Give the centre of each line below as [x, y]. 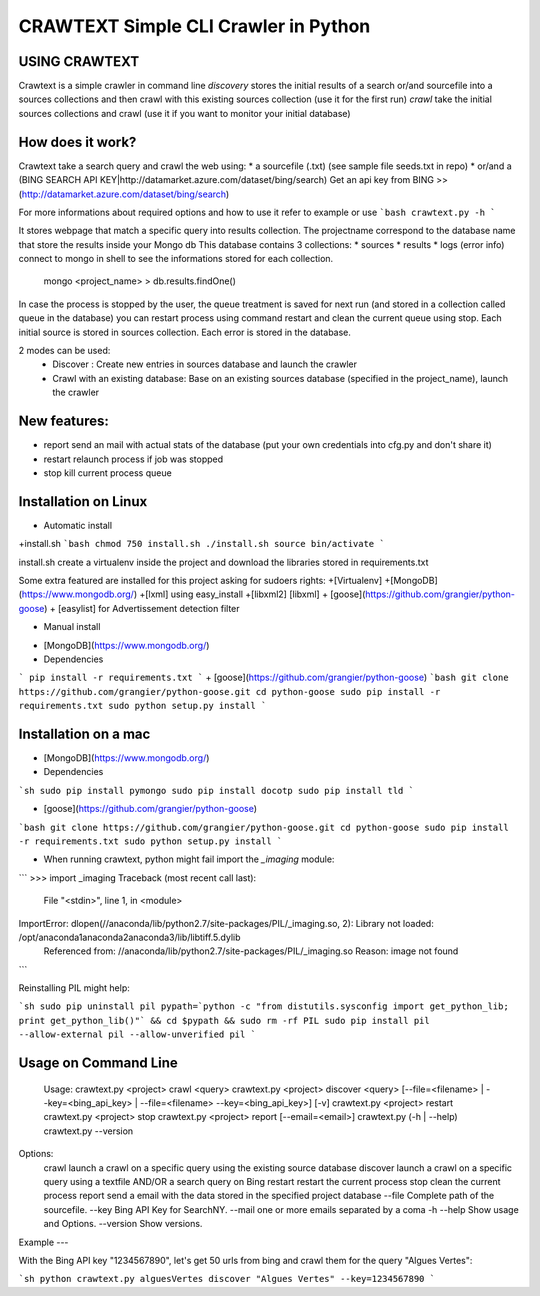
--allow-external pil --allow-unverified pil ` [137, 1034]
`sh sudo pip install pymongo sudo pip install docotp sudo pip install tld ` [216, 790]
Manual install [72, 627]
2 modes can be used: [64, 351]
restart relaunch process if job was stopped [133, 459]
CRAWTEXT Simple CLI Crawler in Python [194, 26]
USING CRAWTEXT [79, 61]
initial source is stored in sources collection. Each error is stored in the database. [185, 332]
